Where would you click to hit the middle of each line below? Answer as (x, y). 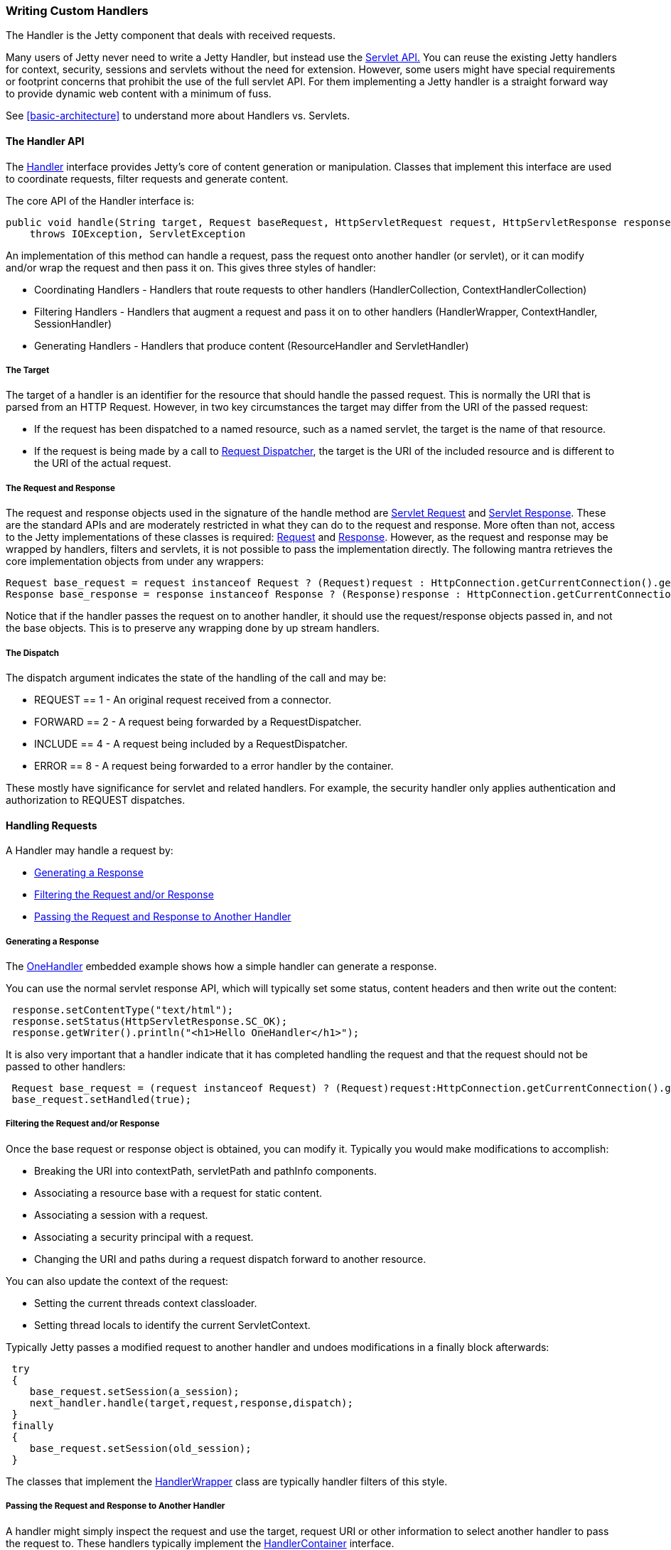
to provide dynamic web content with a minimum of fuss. (139, 94)
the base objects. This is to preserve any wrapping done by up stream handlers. (193, 628)
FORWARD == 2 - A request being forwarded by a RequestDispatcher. (198, 721)
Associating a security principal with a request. (144, 1237)
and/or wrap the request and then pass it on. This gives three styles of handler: (191, 267)
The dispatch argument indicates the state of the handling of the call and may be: (196, 677)
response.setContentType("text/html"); (123, 1010)
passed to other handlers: (66, 1066)
